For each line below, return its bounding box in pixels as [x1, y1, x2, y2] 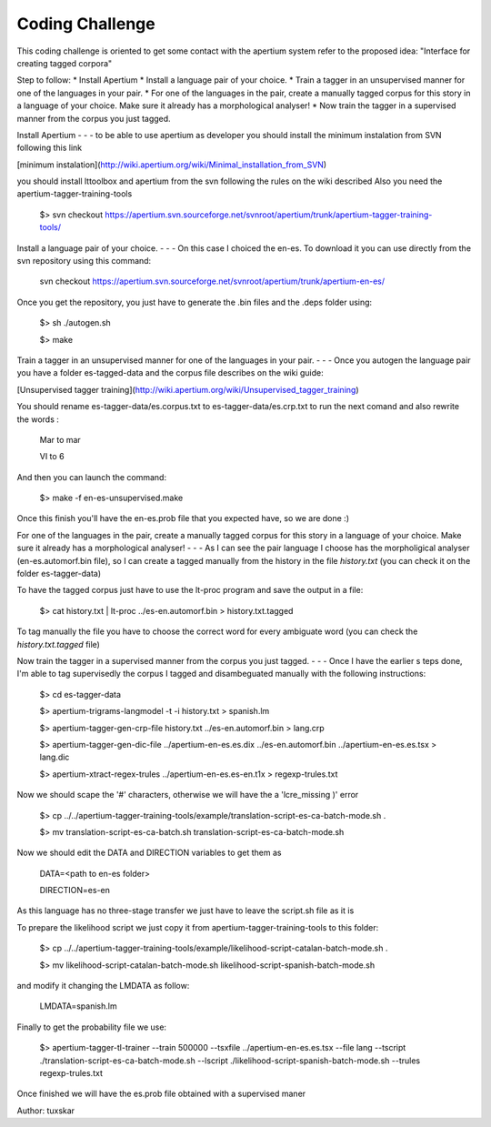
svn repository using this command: [16, 256, 152, 267]
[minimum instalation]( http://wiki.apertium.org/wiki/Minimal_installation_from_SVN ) [16, 159, 327, 170]
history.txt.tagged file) [16, 639, 100, 649]
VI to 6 [39, 451, 65, 462]
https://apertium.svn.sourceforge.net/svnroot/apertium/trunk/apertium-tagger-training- [105, 209, 433, 220]
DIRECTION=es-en [39, 885, 111, 896]
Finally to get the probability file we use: [16, 1021, 167, 1032]
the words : [16, 414, 59, 425]
